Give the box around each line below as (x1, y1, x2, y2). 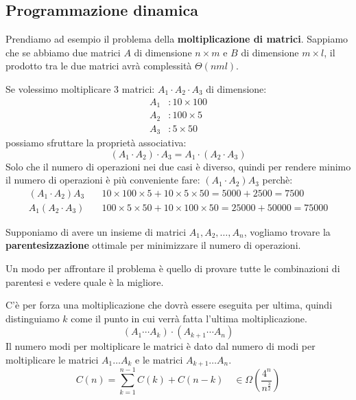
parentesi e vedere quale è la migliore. (5, 274, 164, 289)
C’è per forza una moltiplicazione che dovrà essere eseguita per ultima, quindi (5, 298, 333, 312)
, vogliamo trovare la (244, 224, 331, 238)
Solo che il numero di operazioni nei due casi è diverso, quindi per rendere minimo (5, 159, 351, 173)
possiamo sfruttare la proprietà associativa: (5, 135, 187, 150)
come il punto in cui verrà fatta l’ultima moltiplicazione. (71, 311, 307, 325)
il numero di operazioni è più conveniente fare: (5, 173, 200, 187)
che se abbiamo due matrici (5, 45, 121, 59)
